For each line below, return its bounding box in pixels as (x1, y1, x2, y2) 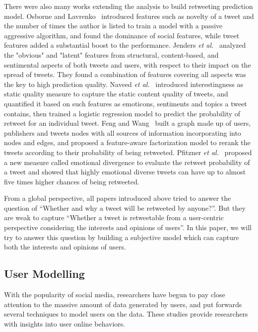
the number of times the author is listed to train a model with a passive (4, 20, 223, 31)
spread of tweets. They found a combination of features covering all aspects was (4, 69, 246, 80)
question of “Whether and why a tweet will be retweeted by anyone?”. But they (4, 202, 246, 213)
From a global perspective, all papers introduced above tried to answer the (4, 193, 231, 203)
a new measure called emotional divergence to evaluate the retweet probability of (4, 157, 250, 167)
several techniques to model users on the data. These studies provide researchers (4, 309, 248, 319)
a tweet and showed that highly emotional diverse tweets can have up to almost (4, 166, 246, 177)
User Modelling (4, 266, 85, 281)
